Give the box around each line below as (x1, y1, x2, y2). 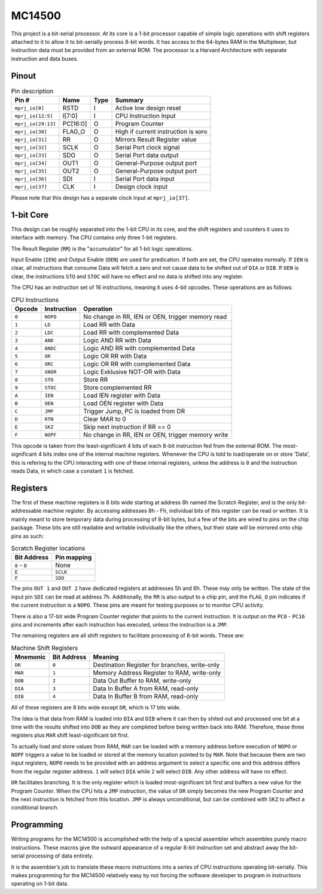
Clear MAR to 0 (83, 415, 127, 423)
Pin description (11, 87, 54, 95)
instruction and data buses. (11, 55, 79, 62)
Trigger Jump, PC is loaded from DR (83, 407, 185, 416)
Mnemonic (14, 653, 46, 661)
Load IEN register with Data (83, 392, 161, 400)
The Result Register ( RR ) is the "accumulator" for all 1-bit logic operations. (11, 245, 193, 252)
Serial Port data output (115, 151, 179, 159)
